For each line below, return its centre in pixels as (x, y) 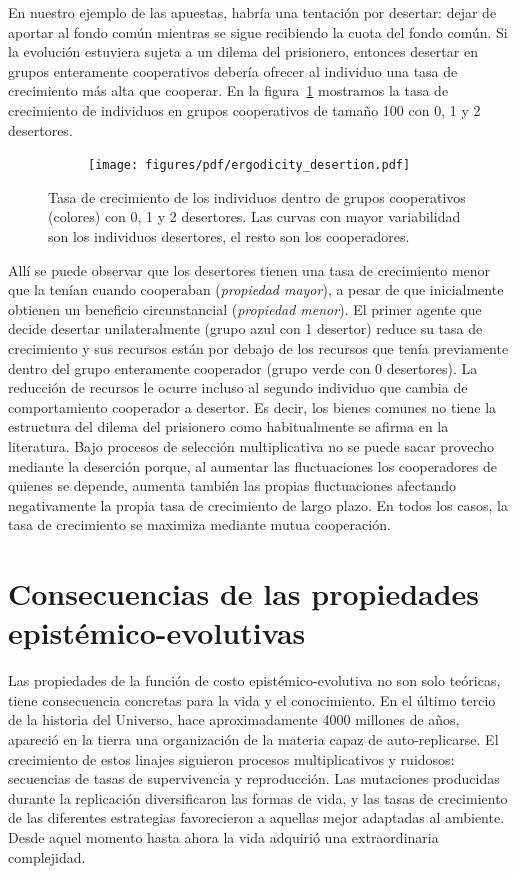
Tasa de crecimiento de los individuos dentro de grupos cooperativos (257, 196)
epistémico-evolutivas (157, 632)
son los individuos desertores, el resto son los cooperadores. (229, 236)
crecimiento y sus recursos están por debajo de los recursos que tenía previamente (258, 347)
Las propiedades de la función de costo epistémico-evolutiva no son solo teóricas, (254, 680)
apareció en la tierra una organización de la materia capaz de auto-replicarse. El (253, 739)
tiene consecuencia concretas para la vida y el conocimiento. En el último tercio (252, 699)
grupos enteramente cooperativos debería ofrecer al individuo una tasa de (233, 70)
